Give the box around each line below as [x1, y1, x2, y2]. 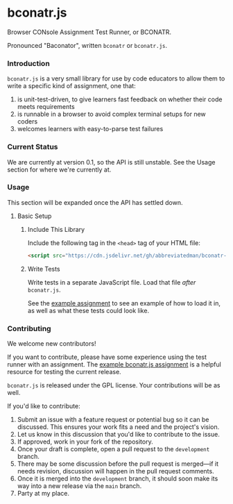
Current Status [7, 142, 58, 152]
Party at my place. [17, 489, 70, 497]
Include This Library [27, 225, 85, 233]
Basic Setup [17, 212, 52, 220]
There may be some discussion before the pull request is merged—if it [17, 460, 219, 468]
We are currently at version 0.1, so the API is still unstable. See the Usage [7, 158, 216, 166]
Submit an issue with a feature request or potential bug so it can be [17, 415, 209, 423]
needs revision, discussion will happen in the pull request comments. [17, 467, 214, 475]
